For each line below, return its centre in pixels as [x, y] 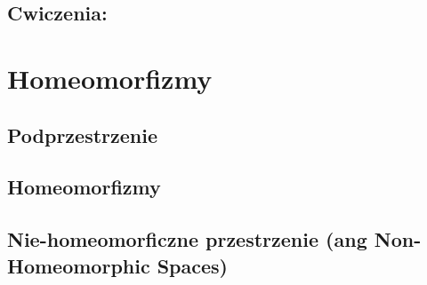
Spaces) [192, 265]
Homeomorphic [79, 265]
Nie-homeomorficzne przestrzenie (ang [187, 239]
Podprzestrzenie [83, 135]
